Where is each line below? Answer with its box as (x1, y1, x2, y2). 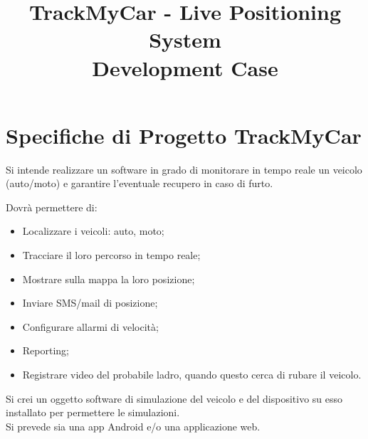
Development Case (92, 53, 278, 82)
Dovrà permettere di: (6, 199, 98, 214)
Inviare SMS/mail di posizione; (22, 295, 158, 310)
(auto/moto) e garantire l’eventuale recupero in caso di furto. (6, 176, 273, 191)
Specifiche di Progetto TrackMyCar (6, 120, 362, 149)
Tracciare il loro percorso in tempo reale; (22, 248, 201, 263)
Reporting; (22, 343, 69, 358)
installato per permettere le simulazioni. (6, 405, 180, 420)
